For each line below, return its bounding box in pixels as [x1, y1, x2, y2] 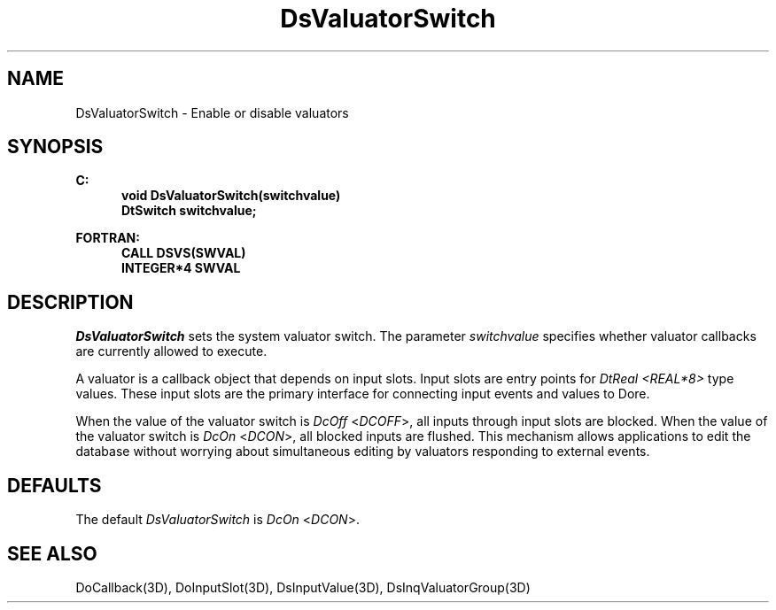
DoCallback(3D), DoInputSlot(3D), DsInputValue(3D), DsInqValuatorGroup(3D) [75, 579, 531, 595]
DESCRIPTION [7, 290, 134, 313]
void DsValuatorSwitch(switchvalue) [121, 188, 341, 204]
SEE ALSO [7, 542, 97, 565]
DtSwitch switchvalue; [121, 203, 257, 219]
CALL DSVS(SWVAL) [121, 245, 246, 261]
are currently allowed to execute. [75, 344, 268, 359]
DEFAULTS [7, 474, 102, 497]
